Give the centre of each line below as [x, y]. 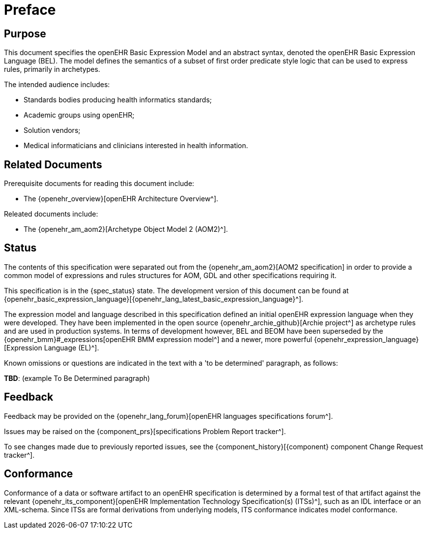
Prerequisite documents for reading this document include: [99, 184]
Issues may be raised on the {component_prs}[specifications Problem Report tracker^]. [145, 431]
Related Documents [53, 164]
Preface [30, 10]
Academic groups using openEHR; [79, 115]
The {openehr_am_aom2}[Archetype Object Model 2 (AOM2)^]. [126, 229]
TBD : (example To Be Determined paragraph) [77, 378]
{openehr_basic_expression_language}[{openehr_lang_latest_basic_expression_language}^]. [154, 299]
